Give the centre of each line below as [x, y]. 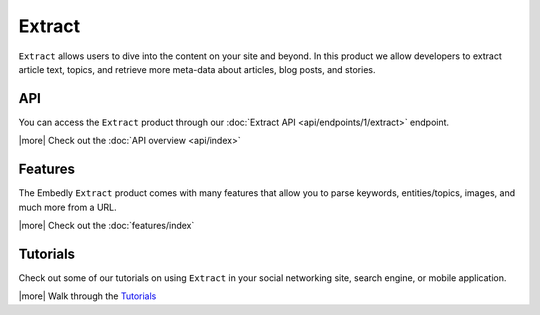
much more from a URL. [67, 207]
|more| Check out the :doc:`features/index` [106, 225]
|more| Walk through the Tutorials [87, 296]
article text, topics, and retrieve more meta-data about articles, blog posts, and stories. [197, 69]
